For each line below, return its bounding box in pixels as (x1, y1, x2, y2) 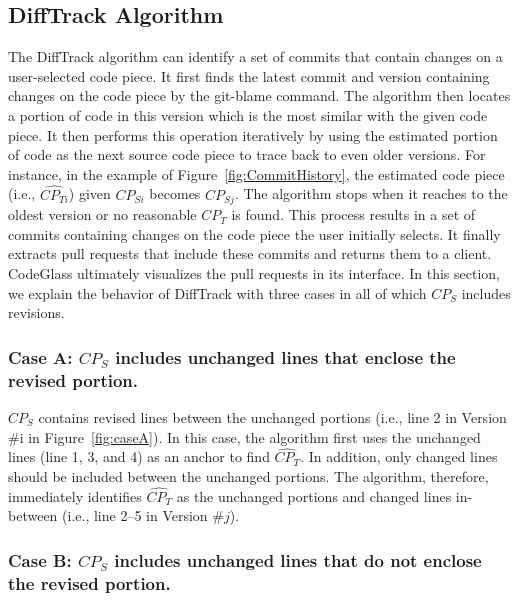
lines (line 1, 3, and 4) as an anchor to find (8, 446, 270, 467)
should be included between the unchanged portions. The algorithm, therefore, (8, 465, 489, 486)
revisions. (8, 302, 65, 323)
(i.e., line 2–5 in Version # (62, 505, 224, 526)
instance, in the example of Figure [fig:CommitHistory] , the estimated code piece (8, 163, 505, 184)
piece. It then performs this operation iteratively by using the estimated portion (8, 124, 498, 145)
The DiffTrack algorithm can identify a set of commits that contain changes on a (8, 46, 503, 67)
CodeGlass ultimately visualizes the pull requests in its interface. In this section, (8, 263, 501, 284)
